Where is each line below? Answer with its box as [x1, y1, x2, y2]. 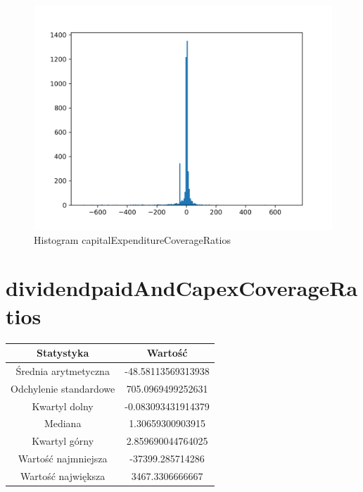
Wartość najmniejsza [18, 451, 108, 466]
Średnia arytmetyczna [15, 363, 110, 378]
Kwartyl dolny [32, 398, 94, 413]
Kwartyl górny [32, 433, 94, 448]
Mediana [44, 416, 82, 431]
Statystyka [36, 345, 89, 359]
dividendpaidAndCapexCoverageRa [6, 273, 358, 302]
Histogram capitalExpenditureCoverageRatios [34, 232, 231, 247]
